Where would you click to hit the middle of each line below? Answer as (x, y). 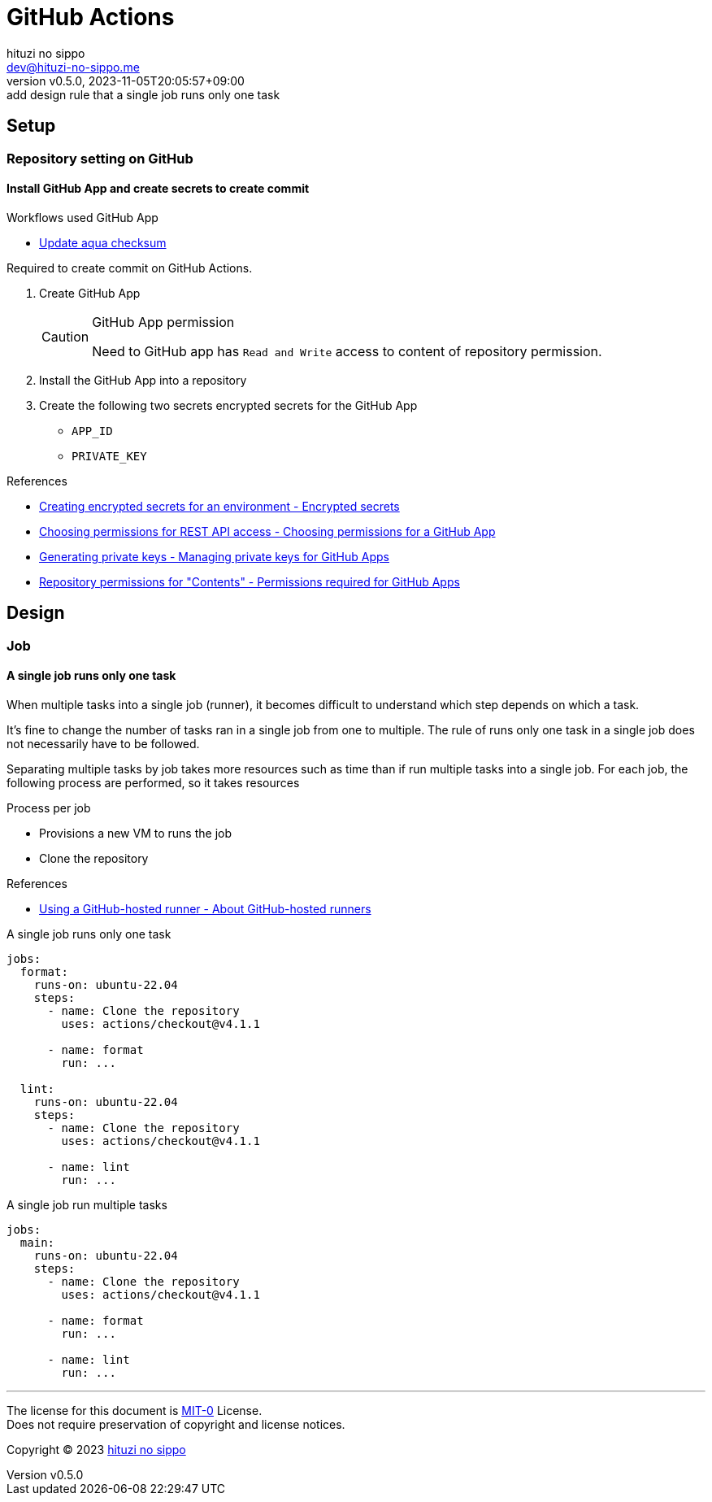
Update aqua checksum (103, 242)
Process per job (49, 808)
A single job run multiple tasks (87, 1204)
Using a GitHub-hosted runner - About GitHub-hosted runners (205, 908)
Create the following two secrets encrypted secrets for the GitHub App (228, 405)
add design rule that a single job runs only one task (143, 94)
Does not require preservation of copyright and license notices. (176, 1424)
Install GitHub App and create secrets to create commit (158, 189)
